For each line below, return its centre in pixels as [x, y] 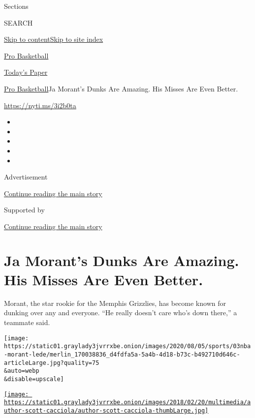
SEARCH [18, 22]
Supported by [24, 210]
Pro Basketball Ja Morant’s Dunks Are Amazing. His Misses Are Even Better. [121, 88]
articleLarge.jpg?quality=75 [52, 363]
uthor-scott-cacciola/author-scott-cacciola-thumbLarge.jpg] [106, 410]
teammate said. [27, 322]
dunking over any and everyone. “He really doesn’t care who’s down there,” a [121, 313]
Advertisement [26, 177]
